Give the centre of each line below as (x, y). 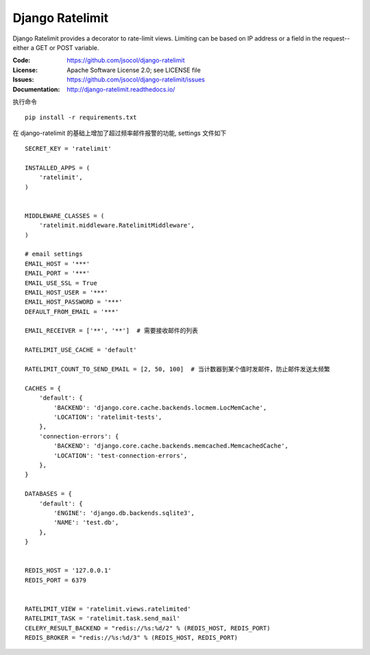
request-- (336, 38)
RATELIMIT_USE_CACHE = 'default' (81, 350)
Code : (22, 60)
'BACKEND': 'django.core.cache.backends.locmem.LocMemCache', (160, 407)
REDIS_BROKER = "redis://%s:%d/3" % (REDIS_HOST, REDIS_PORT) (132, 638)
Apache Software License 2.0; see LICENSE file (134, 70)
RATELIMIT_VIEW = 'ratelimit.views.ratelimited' (108, 609)
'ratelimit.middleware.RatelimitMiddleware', (117, 225)
